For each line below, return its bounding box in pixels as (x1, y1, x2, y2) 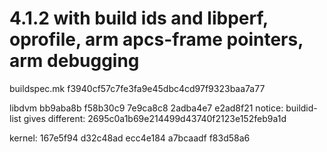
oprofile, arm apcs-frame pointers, (9, 28, 304, 51)
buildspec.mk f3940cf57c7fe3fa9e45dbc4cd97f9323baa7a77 (9, 82, 266, 94)
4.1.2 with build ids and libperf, (9, 7, 269, 30)
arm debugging (9, 50, 140, 72)
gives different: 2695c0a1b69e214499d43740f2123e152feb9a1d (23, 112, 287, 124)
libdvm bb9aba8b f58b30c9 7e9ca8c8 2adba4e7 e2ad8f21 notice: (9, 102, 284, 114)
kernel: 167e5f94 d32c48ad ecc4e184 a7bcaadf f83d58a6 (9, 132, 251, 144)
